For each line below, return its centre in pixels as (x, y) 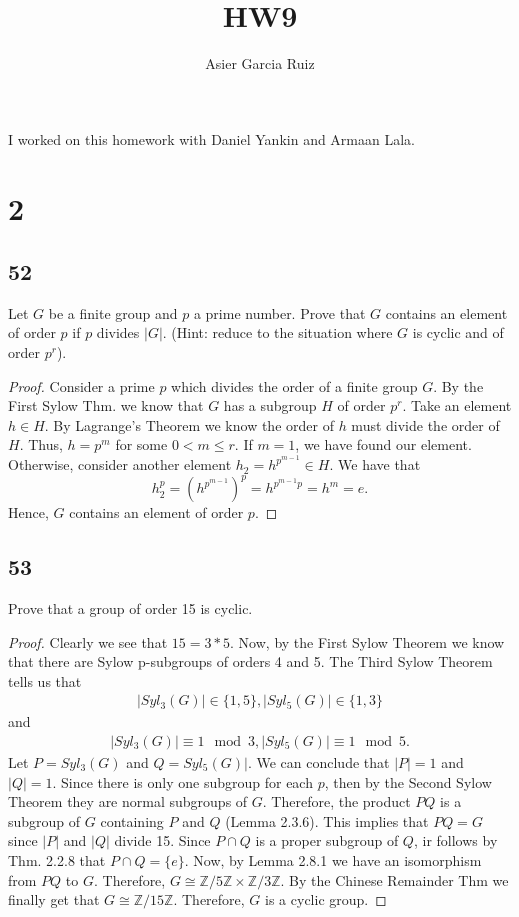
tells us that (45, 680)
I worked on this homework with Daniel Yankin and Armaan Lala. (211, 138)
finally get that (54, 899)
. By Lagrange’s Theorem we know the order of (189, 424)
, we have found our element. (383, 444)
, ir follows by (455, 840)
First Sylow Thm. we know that (106, 405)
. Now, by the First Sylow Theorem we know (367, 641)
